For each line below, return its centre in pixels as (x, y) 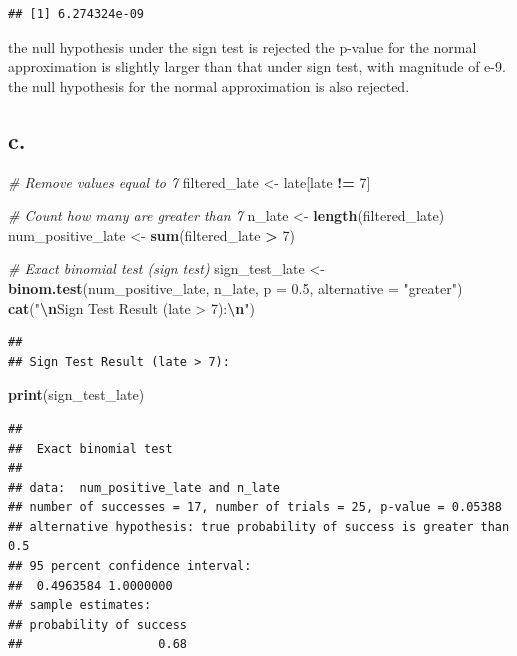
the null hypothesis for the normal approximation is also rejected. (209, 85)
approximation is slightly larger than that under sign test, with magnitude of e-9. (257, 66)
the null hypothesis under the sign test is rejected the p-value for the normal (242, 46)
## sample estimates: (80, 605)
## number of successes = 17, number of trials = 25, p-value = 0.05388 (255, 507)
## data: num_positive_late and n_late (144, 487)
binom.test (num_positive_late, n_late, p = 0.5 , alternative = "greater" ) (235, 287)
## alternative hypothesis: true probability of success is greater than (259, 526)
